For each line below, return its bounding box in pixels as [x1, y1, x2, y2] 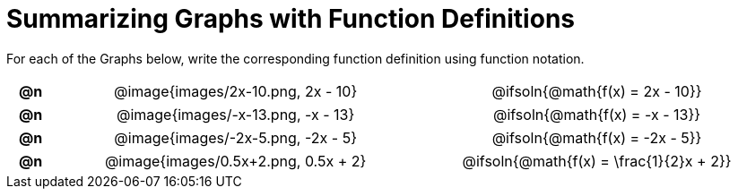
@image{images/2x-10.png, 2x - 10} [113, 81, 358, 100]
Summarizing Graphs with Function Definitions [6, 4, 575, 34]
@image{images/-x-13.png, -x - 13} [116, 105, 355, 124]
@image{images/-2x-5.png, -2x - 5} [114, 128, 357, 147]
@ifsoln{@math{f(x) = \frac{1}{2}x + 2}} [462, 151, 732, 170]
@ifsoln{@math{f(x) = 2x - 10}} [491, 81, 702, 100]
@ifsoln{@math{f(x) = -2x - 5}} [491, 128, 702, 147]
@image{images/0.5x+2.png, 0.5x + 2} [104, 151, 367, 170]
